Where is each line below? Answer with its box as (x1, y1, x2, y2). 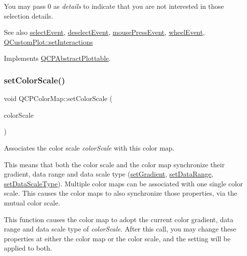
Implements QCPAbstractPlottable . (4, 53, 111, 63)
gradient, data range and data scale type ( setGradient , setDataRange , (4, 169, 213, 179)
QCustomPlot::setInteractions (4, 36, 93, 47)
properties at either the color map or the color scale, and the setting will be (4, 233, 231, 243)
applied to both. (4, 243, 52, 253)
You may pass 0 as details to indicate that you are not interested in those (4, 1, 224, 11)
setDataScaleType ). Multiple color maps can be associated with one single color (4, 178, 243, 188)
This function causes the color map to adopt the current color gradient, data (4, 214, 234, 224)
